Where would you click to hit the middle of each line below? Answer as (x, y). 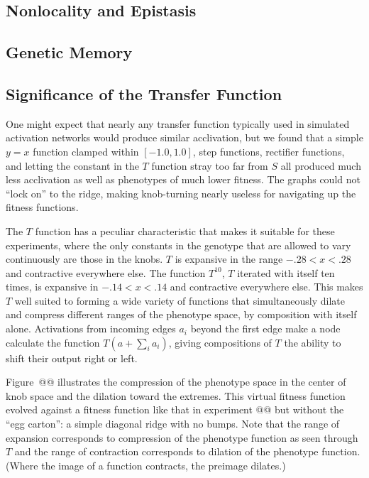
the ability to (313, 342)
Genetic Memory (69, 52)
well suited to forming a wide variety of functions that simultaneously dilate (180, 300)
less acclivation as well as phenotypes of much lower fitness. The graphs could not (183, 179)
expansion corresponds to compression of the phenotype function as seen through (182, 437)
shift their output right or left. (72, 358)
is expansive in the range (229, 259)
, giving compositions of (220, 342)
